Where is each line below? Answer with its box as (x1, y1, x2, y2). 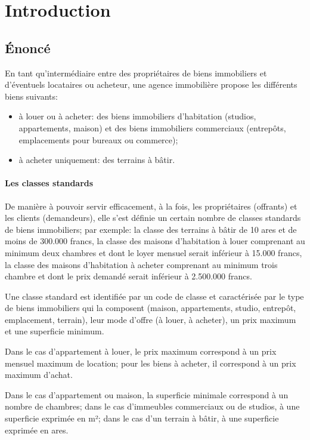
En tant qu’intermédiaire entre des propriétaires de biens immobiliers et (5, 66, 267, 79)
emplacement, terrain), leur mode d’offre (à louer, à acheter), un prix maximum (5, 313, 296, 325)
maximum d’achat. (5, 368, 73, 381)
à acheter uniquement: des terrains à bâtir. (18, 153, 175, 166)
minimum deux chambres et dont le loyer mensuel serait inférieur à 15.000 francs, (5, 246, 302, 259)
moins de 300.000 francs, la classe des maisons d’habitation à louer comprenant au (5, 235, 305, 247)
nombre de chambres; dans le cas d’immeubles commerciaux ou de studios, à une (5, 400, 300, 413)
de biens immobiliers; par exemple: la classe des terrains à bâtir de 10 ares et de (5, 223, 297, 235)
